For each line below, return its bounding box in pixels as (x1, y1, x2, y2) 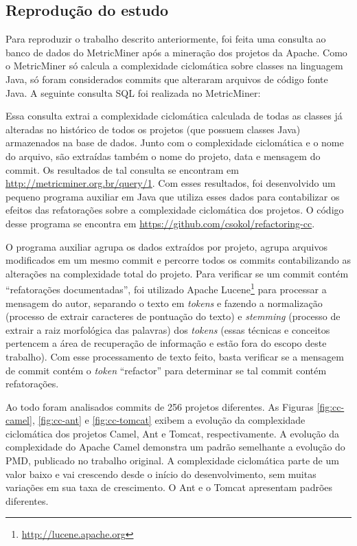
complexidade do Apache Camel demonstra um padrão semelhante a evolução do (5, 440, 345, 454)
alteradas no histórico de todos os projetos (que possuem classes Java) (5, 122, 301, 136)
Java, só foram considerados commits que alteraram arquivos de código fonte (5, 71, 328, 86)
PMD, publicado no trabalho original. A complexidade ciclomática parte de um (5, 453, 339, 468)
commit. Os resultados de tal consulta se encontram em (5, 162, 239, 177)
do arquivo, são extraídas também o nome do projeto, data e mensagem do (5, 148, 321, 163)
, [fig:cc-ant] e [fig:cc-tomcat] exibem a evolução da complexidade (32, 413, 306, 427)
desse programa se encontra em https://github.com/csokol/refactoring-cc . (5, 216, 315, 230)
